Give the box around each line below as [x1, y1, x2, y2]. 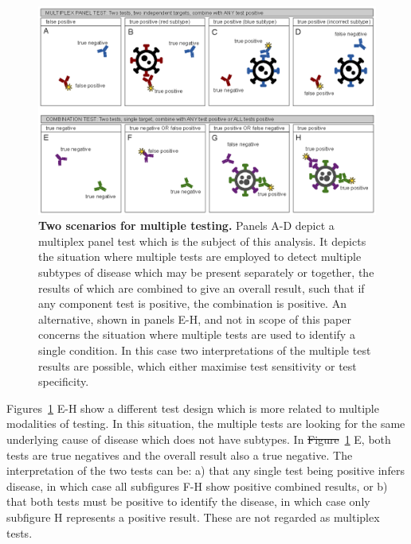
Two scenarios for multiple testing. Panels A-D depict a [38, 217, 335, 234]
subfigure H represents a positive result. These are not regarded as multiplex [6, 508, 380, 525]
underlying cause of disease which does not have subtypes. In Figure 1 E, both [6, 431, 391, 447]
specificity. [38, 373, 89, 390]
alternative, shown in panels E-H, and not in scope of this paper [38, 310, 351, 327]
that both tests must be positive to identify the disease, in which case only [6, 493, 370, 510]
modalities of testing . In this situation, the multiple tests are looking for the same [6, 415, 405, 432]
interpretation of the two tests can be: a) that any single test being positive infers [6, 462, 405, 479]
